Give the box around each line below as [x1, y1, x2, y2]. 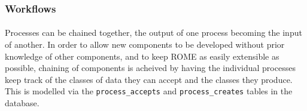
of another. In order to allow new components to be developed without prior [5, 38, 285, 51]
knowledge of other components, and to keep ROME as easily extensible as [5, 50, 279, 62]
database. [5, 97, 39, 109]
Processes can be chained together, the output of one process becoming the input [5, 26, 302, 39]
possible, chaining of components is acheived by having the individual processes [5, 61, 296, 74]
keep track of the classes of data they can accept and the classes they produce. [5, 73, 293, 85]
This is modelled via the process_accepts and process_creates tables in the [5, 85, 293, 97]
